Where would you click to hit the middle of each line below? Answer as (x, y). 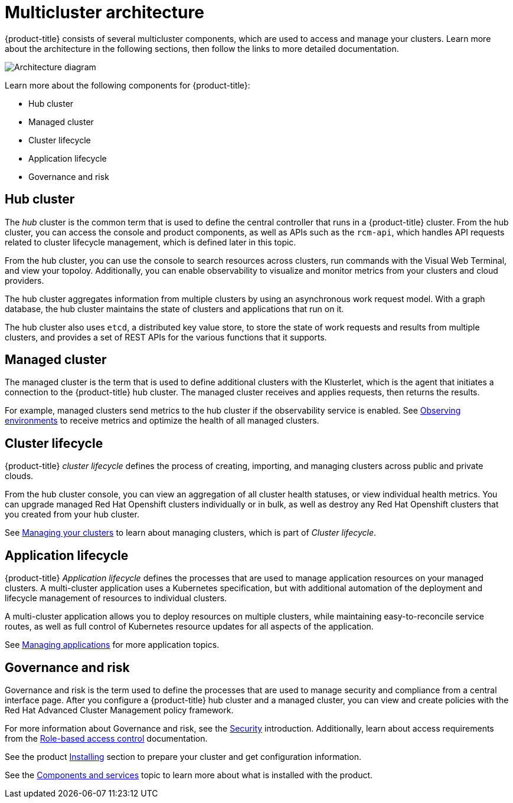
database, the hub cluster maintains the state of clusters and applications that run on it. (174, 309)
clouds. (19, 476)
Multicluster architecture (104, 12)
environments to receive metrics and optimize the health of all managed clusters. (162, 421)
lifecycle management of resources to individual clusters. (116, 598)
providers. (24, 280)
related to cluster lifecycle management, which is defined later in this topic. (151, 242)
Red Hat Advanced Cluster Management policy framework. (119, 710)
